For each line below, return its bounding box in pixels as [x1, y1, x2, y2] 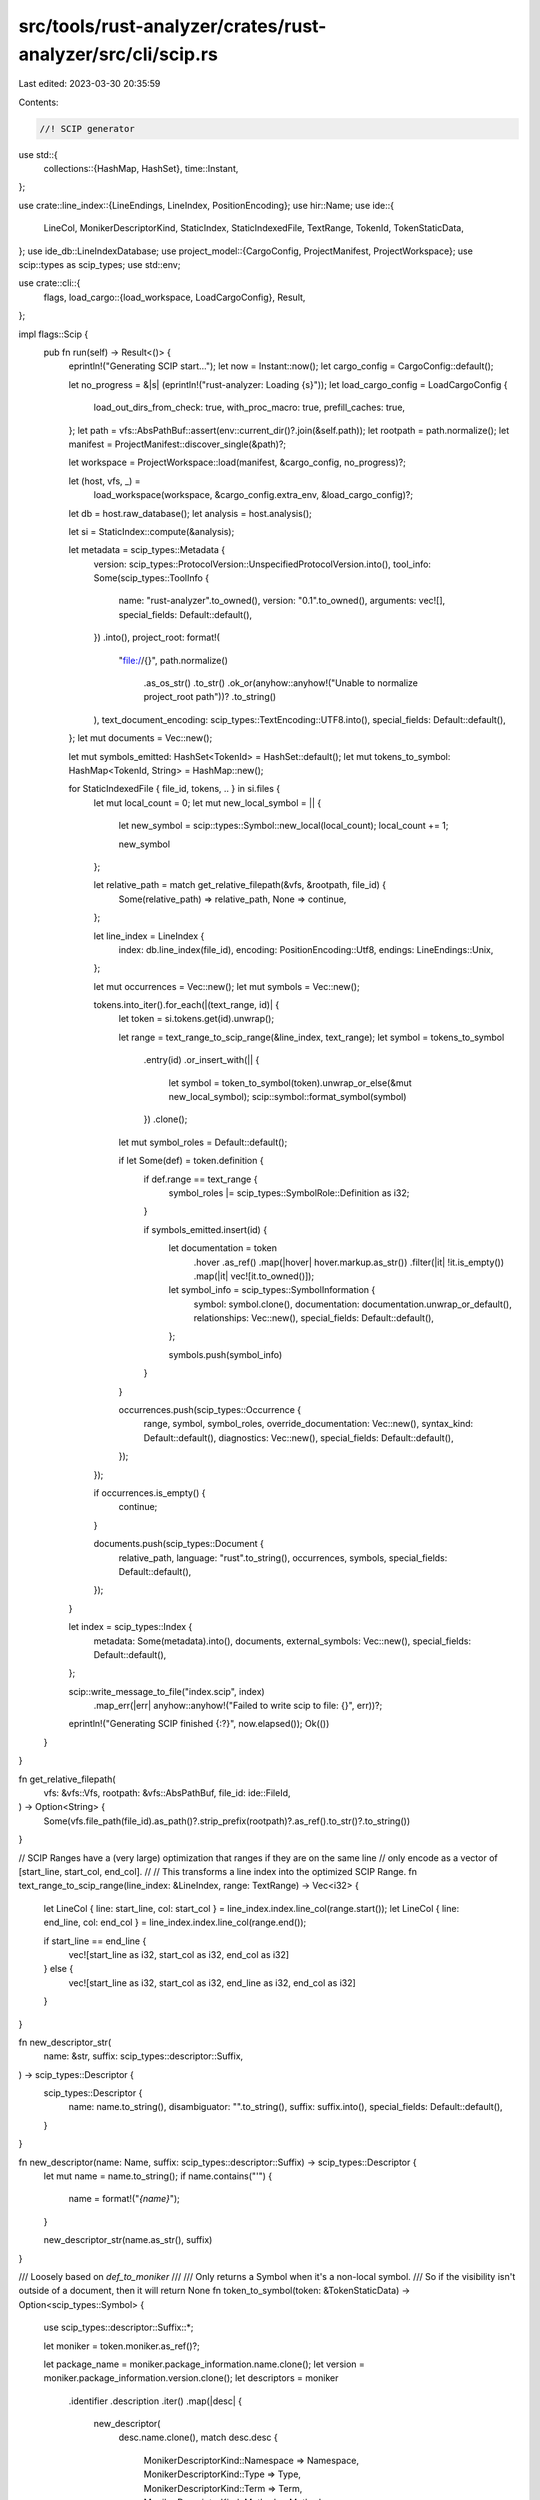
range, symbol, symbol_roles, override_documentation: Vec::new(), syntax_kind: [143, 1418, 474, 1430]
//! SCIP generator [39, 123, 135, 134]
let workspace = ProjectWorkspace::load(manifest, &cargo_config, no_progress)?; [68, 456, 407, 469]
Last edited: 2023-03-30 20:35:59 [18, 78, 161, 90]
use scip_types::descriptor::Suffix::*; [43, 2321, 194, 2334]
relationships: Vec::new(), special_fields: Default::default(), [193, 1312, 435, 1324]
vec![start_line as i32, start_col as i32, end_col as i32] [68, 1948, 290, 1960]
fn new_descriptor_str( [18, 2036, 112, 2048]
